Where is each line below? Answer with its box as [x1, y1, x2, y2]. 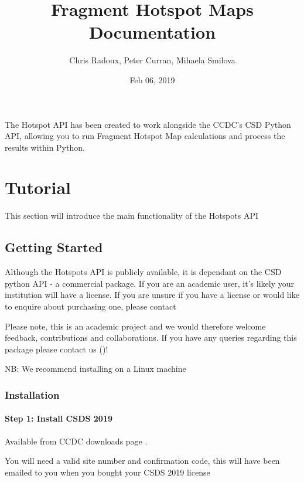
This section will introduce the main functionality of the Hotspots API [5, 209, 259, 222]
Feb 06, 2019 [129, 73, 175, 86]
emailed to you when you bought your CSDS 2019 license [5, 466, 210, 478]
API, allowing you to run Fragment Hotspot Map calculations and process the [5, 130, 285, 142]
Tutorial [5, 175, 71, 199]
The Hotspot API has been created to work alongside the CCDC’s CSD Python [5, 118, 291, 130]
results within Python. [5, 141, 85, 153]
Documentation [88, 20, 216, 44]
